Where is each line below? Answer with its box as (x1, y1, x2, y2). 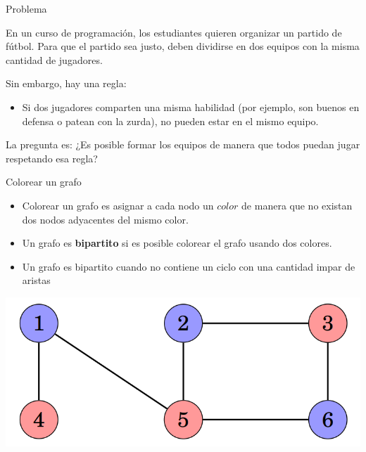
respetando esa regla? (6, 150, 98, 165)
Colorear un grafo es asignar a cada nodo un (22, 198, 214, 212)
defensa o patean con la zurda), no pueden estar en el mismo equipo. (22, 113, 319, 128)
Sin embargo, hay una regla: (6, 76, 127, 91)
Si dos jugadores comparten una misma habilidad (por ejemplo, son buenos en (22, 99, 360, 114)
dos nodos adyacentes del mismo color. (22, 212, 189, 226)
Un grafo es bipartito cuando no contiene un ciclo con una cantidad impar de (22, 259, 355, 273)
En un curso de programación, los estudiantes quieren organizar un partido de (6, 25, 342, 39)
